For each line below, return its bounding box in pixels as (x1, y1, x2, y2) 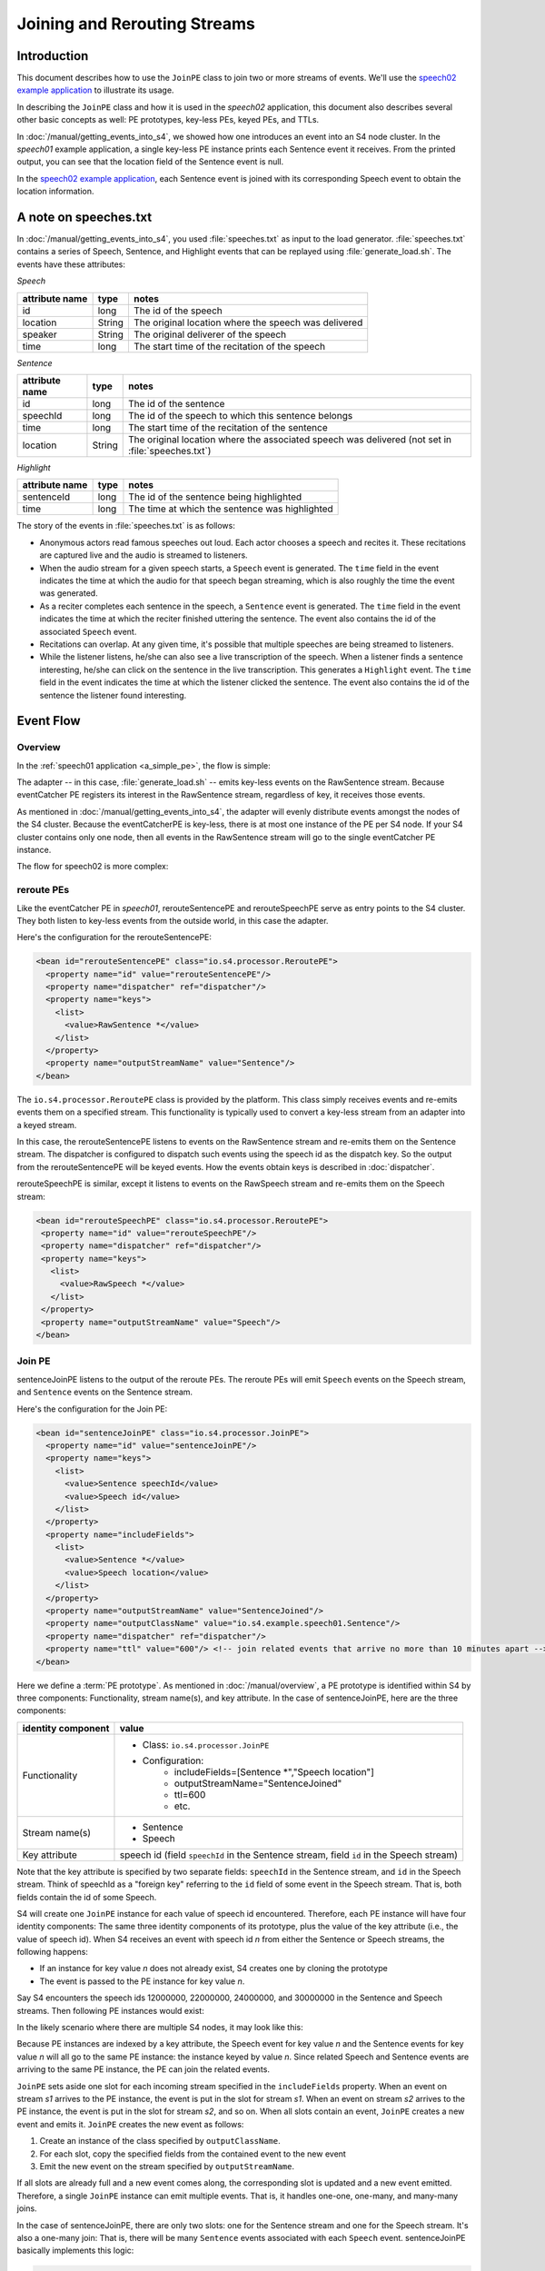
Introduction (16, 48, 89, 64)
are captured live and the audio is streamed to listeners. (39, 550, 249, 560)
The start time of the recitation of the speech (133, 340, 326, 352)
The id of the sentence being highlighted (128, 491, 302, 503)
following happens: (16, 1947, 88, 1958)
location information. (16, 186, 94, 197)
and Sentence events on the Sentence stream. (16, 1386, 193, 1398)
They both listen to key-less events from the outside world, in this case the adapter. (16, 915, 329, 926)
